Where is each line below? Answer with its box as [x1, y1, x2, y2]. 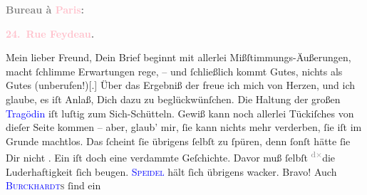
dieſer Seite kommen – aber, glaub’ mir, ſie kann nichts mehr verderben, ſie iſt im [6, 120, 362, 135]
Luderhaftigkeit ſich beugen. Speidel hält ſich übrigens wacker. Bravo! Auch [6, 164, 337, 179]
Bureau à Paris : [6, 2, 85, 16]
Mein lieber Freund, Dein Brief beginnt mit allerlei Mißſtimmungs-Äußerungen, [6, 50, 351, 65]
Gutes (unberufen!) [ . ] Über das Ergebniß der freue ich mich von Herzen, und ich [6, 78, 356, 93]
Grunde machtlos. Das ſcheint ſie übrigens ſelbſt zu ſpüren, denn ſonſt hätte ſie [6, 133, 351, 148]
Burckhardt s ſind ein [6, 178, 101, 193]
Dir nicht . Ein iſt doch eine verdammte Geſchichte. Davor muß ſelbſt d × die [6, 148, 336, 164]
